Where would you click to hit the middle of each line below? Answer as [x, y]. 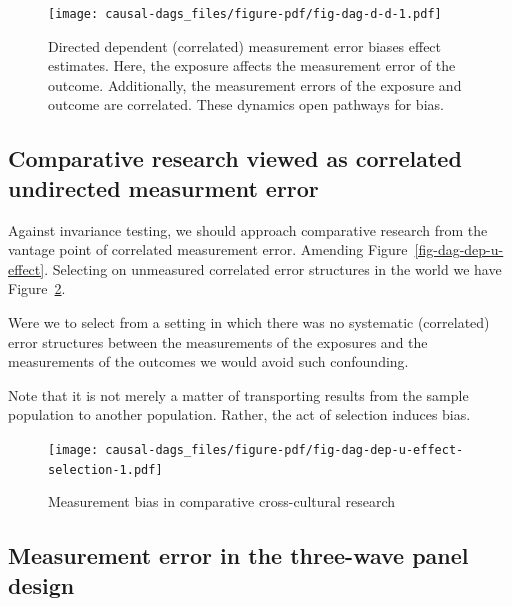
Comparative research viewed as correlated [235, 158]
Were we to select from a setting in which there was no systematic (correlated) [249, 322]
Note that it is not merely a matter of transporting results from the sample [238, 394]
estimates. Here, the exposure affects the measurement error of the [252, 65]
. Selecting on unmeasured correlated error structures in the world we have [273, 268]
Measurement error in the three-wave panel [238, 555]
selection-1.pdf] [105, 469]
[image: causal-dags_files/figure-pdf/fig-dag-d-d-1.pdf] [245, 14]
